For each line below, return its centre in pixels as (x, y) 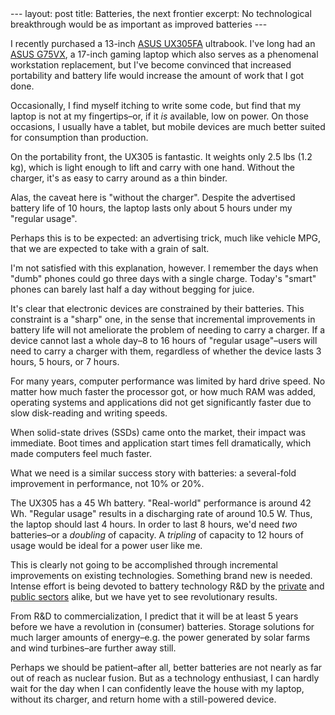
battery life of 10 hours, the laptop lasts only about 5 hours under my (151, 208)
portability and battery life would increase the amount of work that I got (157, 75)
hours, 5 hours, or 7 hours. (65, 361)
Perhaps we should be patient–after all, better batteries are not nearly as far (166, 667)
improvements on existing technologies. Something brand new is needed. (161, 575)
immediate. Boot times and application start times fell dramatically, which (161, 443)
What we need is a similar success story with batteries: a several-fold (153, 473)
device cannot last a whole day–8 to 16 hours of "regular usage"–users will (164, 340)
